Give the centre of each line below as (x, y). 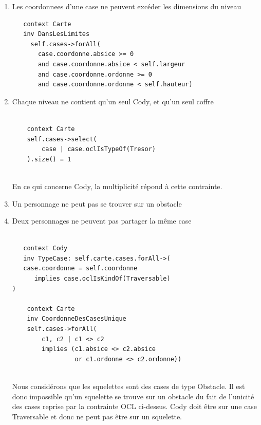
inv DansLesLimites (57, 34)
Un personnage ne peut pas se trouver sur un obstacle (97, 203)
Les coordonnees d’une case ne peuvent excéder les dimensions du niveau (127, 6)
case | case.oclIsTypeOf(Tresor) (99, 149)
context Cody (45, 248)
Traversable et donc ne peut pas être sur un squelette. (97, 416)
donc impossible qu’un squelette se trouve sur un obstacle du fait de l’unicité (133, 396)
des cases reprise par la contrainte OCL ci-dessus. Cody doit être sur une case (135, 406)
